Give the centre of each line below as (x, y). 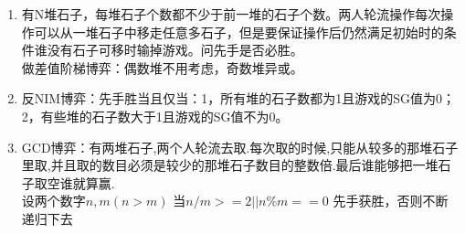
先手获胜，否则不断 (391, 201)
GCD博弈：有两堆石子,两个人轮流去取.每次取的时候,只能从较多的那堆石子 (240, 147)
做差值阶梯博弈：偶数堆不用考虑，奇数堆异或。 (162, 67)
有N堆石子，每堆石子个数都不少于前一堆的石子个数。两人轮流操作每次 (231, 14)
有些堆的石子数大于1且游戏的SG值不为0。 (164, 116)
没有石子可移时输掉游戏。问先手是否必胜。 (175, 50)
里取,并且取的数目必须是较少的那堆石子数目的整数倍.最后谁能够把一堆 (230, 165)
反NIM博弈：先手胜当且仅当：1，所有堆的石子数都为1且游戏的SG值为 (228, 98)
